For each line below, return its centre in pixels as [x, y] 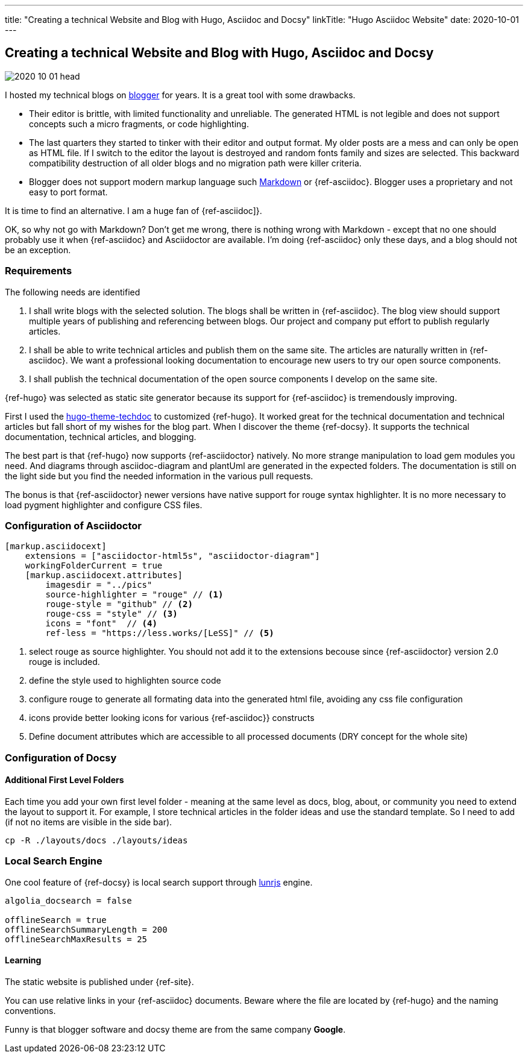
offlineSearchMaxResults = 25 [76, 939]
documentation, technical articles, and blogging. [101, 436]
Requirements [39, 271]
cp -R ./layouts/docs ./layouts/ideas [96, 840]
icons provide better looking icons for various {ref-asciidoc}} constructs [172, 718]
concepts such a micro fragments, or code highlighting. [139, 124]
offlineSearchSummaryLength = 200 [86, 929]
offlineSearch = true [56, 920]
